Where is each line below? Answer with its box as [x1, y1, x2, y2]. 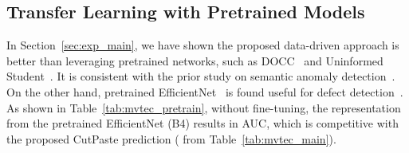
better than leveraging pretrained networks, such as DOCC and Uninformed [6, 52, 383, 69]
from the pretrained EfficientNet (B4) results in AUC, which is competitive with [6, 115, 399, 131]
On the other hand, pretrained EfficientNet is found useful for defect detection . [6, 83, 403, 100]
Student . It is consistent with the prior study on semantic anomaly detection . [6, 68, 395, 84]
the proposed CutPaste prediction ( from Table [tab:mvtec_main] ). [6, 130, 336, 147]
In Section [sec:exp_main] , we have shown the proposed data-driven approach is [6, 37, 399, 53]
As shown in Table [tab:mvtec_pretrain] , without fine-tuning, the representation [6, 99, 401, 116]
